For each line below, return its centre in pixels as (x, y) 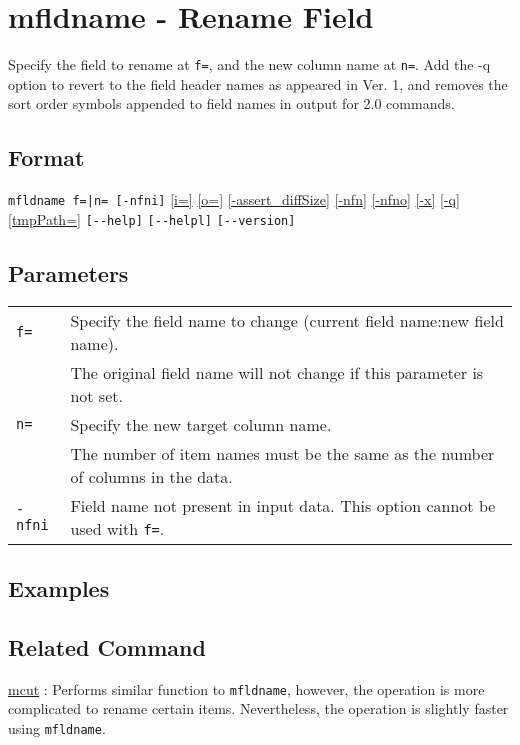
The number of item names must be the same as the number (282, 453)
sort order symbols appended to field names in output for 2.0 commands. (231, 103)
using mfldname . (57, 727)
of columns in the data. (151, 476)
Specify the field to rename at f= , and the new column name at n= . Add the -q (249, 64)
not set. (96, 395)
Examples (59, 588)
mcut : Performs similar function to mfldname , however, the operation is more (246, 688)
